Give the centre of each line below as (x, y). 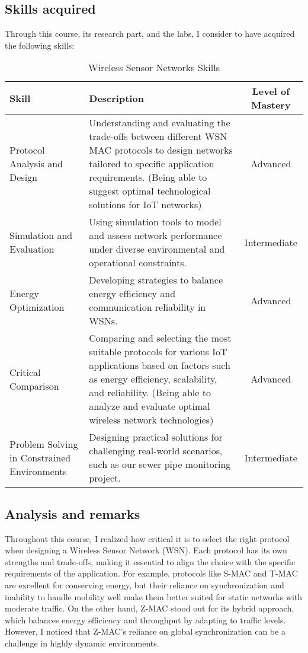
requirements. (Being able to (148, 177)
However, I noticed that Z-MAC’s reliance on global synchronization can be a (145, 631)
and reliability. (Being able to (150, 393)
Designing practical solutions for (156, 437)
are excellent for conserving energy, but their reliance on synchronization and (145, 584)
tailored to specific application (152, 164)
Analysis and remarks (73, 513)
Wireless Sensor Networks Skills (154, 68)
